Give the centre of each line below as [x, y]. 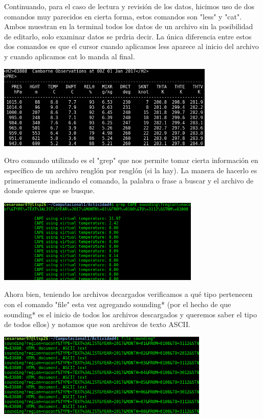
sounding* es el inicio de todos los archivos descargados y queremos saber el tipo [130, 314]
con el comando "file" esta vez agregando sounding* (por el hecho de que [118, 304]
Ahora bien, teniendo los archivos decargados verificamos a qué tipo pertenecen [128, 294]
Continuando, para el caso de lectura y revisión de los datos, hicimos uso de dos [129, 6]
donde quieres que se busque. [50, 190]
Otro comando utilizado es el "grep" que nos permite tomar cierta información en [131, 160]
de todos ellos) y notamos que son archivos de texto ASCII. [97, 324]
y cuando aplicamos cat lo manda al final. [70, 56]
